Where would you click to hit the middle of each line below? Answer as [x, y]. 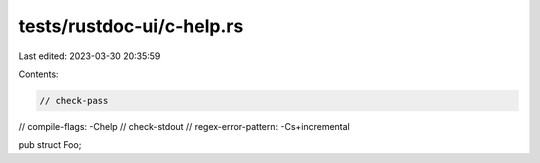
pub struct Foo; [50, 145]
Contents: [38, 74]
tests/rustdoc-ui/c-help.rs [131, 26]
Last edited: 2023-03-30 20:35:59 [89, 56]
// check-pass [74, 100]
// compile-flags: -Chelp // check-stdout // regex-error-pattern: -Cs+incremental [184, 126]
